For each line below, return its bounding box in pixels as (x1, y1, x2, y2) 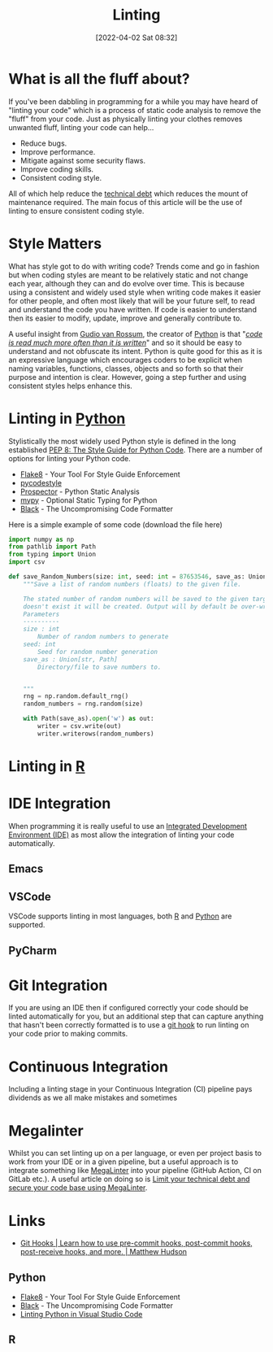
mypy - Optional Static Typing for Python (19, 495, 158, 505)
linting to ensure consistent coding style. (8, 206, 145, 216)
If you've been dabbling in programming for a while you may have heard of (8, 96, 258, 107)
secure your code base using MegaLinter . (8, 1183, 148, 1193)
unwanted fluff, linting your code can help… (8, 122, 154, 132)
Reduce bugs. (19, 138, 67, 148)
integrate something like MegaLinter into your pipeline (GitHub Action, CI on (8, 1166, 262, 1175)
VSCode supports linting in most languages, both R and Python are (8, 911, 232, 921)
